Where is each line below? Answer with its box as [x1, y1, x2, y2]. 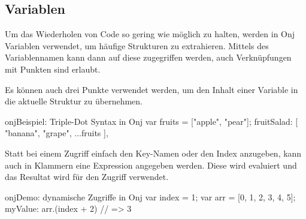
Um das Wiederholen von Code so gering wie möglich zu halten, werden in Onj [5, 28, 295, 40]
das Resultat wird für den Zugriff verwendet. [5, 170, 169, 183]
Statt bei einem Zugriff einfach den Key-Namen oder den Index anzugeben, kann [5, 146, 302, 159]
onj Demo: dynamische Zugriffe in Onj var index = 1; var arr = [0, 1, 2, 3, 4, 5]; [5, 190, 296, 203]
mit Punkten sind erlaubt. [5, 62, 101, 75]
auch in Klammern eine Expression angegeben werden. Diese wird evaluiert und [5, 158, 297, 171]
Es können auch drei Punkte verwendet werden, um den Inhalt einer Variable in [5, 83, 298, 95]
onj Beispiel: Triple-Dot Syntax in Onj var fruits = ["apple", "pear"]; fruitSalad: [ [5, 115, 298, 127]
